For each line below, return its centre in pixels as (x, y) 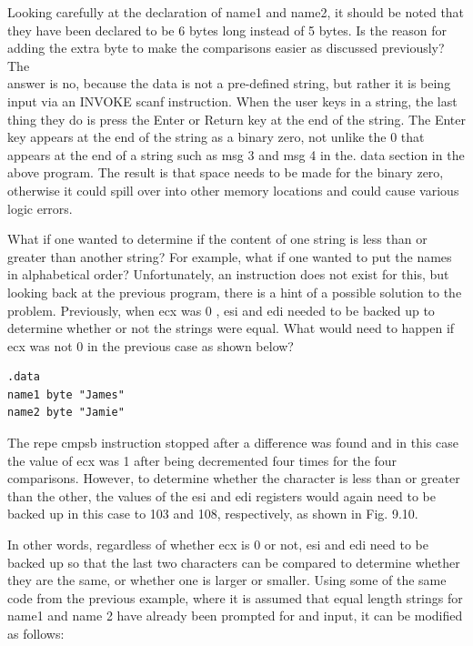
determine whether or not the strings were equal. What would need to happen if (231, 328)
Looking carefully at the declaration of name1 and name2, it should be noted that (236, 12)
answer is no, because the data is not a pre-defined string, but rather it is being (229, 83)
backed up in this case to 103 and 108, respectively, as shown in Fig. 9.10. (213, 514)
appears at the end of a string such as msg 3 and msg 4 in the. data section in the (236, 154)
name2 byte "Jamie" (66, 413)
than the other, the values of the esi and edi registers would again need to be (221, 495)
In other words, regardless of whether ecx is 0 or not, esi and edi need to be (218, 545)
